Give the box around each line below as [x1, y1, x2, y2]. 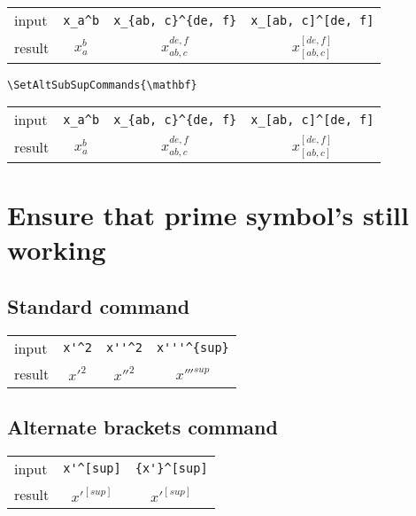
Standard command [7, 292, 190, 319]
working [7, 231, 106, 268]
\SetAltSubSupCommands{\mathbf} [7, 78, 197, 91]
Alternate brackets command [7, 412, 278, 440]
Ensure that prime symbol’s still [7, 196, 409, 232]
